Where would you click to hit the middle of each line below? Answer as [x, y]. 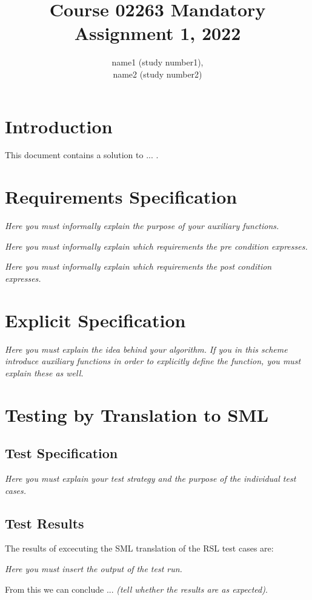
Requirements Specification [121, 197]
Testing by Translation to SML [137, 414]
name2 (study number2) [158, 74]
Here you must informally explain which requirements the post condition [138, 266]
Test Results [45, 523]
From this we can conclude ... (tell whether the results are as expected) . [136, 589]
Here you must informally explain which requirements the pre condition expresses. [156, 246]
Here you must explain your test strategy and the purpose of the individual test [151, 478]
